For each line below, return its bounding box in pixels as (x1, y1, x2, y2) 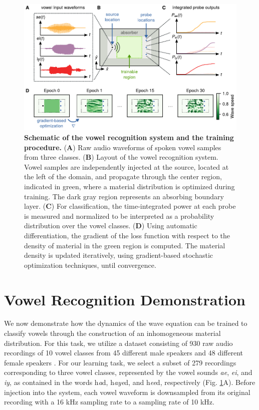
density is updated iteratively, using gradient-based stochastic (24, 250, 213, 260)
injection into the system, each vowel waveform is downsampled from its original (4, 386, 250, 397)
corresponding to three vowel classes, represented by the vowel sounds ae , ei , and (4, 367, 252, 377)
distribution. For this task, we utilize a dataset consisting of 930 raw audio (4, 337, 233, 348)
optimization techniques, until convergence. (24, 259, 156, 270)
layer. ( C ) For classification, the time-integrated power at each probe (24, 201, 236, 211)
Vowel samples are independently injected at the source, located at (24, 161, 229, 172)
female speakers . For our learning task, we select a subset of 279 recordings (4, 357, 236, 367)
